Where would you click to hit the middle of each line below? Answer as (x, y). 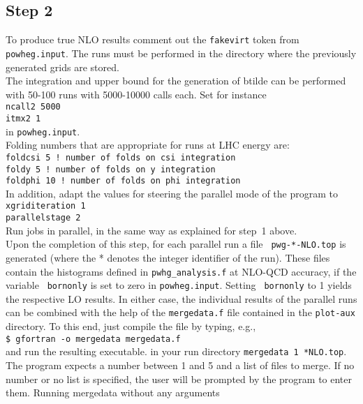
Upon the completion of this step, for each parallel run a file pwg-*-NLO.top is (176, 244)
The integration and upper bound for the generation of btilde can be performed (176, 81)
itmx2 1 (23, 118)
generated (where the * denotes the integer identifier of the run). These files (168, 257)
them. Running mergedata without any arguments (113, 392)
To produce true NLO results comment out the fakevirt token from (153, 39)
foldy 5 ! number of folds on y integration (111, 169)
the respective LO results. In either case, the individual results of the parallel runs (181, 298)
